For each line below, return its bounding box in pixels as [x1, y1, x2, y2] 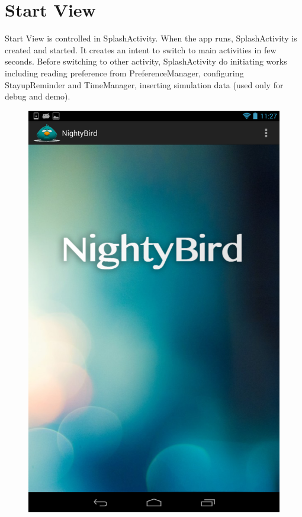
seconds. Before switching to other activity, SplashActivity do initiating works [5, 55, 287, 68]
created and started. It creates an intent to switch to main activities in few [5, 43, 277, 56]
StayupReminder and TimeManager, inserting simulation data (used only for [5, 78, 284, 91]
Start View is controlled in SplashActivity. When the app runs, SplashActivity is [5, 32, 297, 44]
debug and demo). [5, 90, 70, 102]
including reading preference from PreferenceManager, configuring [5, 66, 244, 79]
